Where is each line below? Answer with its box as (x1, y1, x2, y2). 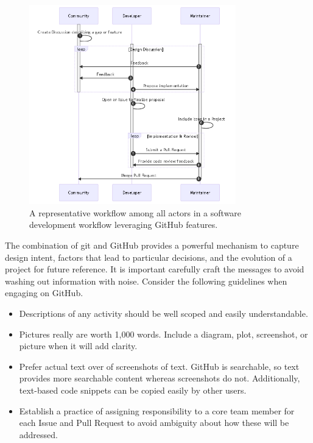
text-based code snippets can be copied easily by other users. (19, 383, 247, 396)
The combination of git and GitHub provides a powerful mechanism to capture (5, 239, 299, 252)
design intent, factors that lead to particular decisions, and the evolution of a (5, 250, 292, 263)
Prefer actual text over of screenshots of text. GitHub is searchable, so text (19, 360, 300, 372)
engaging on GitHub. (5, 286, 83, 299)
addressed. (19, 428, 58, 441)
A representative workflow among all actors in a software (29, 206, 242, 219)
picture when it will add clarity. (19, 339, 138, 352)
